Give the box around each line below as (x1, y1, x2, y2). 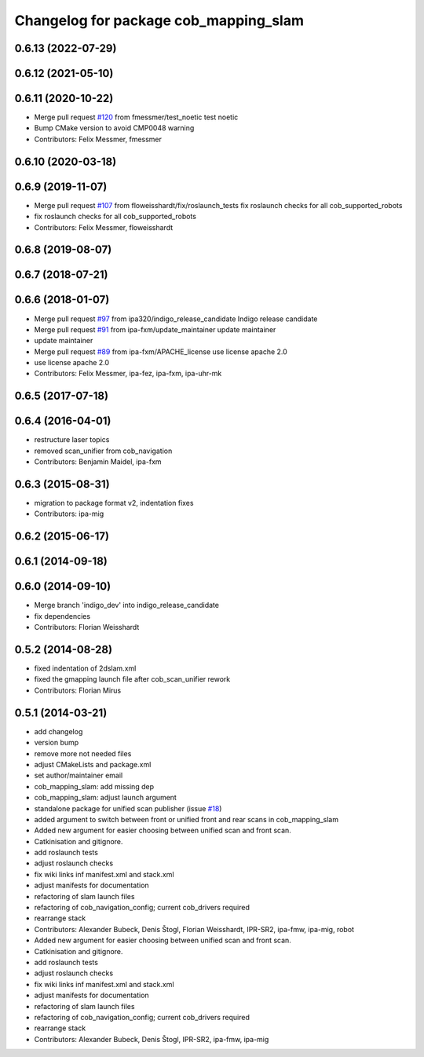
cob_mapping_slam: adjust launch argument (34, 793, 177, 803)
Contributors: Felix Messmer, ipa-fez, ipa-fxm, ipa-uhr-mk (34, 369, 222, 379)
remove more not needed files (34, 748, 132, 758)
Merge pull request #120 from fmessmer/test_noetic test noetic (34, 112, 239, 122)
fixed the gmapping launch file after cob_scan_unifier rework (34, 675, 231, 684)
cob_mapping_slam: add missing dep (34, 781, 155, 791)
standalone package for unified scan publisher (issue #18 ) (34, 803, 222, 813)
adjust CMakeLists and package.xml (34, 759, 152, 769)
